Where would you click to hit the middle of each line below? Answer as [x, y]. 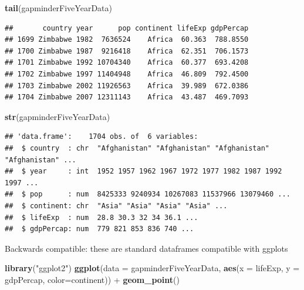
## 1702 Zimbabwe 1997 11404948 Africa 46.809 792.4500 [127, 74]
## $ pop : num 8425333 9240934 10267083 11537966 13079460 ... [148, 194]
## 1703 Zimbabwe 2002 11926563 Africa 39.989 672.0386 [127, 86]
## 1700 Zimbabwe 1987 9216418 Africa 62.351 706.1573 [127, 51]
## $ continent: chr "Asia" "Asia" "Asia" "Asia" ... [116, 206]
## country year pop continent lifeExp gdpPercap [127, 28]
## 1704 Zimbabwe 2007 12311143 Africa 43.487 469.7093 [127, 97]
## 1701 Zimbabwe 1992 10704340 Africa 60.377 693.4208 [127, 63]
